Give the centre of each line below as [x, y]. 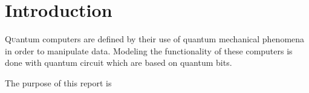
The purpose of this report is [58, 82]
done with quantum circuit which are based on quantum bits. [119, 63]
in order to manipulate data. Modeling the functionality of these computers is [149, 50]
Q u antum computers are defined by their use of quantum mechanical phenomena [155, 39]
